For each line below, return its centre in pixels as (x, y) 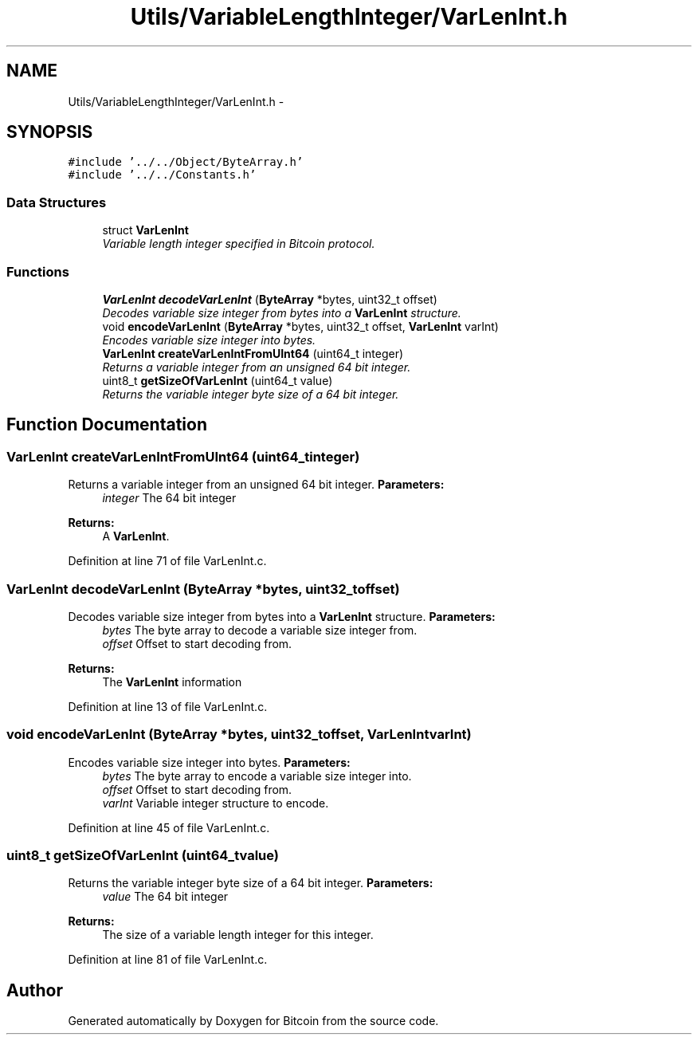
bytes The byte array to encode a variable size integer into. (257, 776)
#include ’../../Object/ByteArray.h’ (186, 162)
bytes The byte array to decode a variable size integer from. (260, 630)
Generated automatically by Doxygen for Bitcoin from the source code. (253, 1021)
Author (35, 990)
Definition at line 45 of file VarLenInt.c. (169, 827)
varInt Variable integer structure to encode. (216, 803)
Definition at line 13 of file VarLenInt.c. (168, 706)
